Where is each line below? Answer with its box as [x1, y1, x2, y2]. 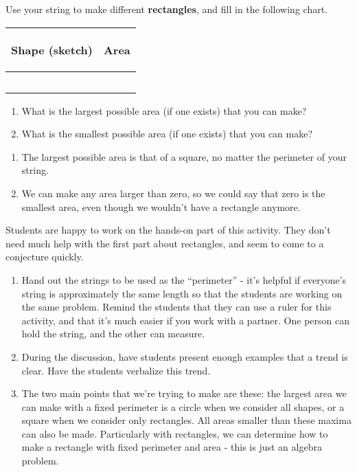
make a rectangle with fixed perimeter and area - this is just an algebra [21, 440, 322, 454]
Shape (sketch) [11, 41, 93, 58]
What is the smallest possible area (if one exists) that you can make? [21, 126, 313, 141]
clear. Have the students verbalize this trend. [21, 363, 211, 377]
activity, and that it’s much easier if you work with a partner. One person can [21, 313, 350, 327]
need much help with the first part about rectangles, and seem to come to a [5, 236, 324, 250]
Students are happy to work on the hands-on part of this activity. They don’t [5, 223, 331, 237]
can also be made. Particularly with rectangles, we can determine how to [21, 426, 328, 440]
